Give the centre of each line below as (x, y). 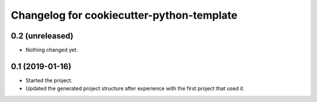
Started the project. (49, 80)
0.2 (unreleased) (42, 36)
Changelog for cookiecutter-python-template (124, 15)
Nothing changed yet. (52, 50)
